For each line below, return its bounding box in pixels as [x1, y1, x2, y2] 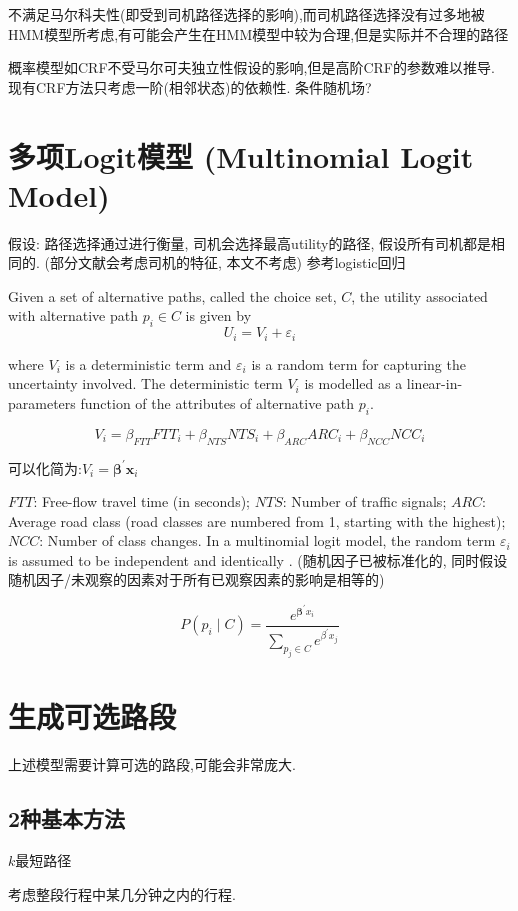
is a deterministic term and [65, 353, 232, 374]
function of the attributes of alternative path [80, 392, 355, 413]
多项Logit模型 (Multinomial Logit [8, 135, 474, 176]
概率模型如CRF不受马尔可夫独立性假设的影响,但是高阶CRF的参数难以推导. [8, 57, 495, 78]
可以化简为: [8, 457, 82, 478]
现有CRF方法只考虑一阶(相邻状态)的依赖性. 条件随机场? [8, 76, 372, 97]
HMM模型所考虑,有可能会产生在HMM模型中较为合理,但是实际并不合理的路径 [8, 23, 509, 44]
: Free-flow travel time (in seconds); [33, 491, 251, 512]
